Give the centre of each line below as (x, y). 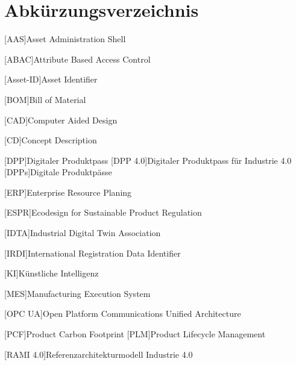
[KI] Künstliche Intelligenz (52, 273)
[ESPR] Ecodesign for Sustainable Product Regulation (103, 212)
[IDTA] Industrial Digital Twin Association (83, 233)
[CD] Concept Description (51, 140)
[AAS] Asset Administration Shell (65, 39)
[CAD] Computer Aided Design (61, 120)
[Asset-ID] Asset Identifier (51, 79)
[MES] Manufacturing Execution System (77, 293)
